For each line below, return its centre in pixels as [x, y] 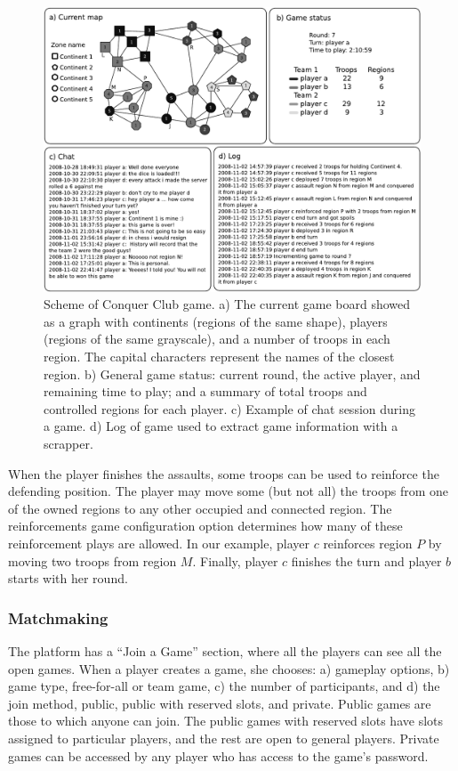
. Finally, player [235, 560]
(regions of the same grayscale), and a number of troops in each [217, 339]
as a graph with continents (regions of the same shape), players [216, 321]
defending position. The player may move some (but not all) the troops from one [229, 491]
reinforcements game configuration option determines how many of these [205, 526]
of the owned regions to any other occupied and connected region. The [200, 508]
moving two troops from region [92, 560]
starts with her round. [68, 578]
